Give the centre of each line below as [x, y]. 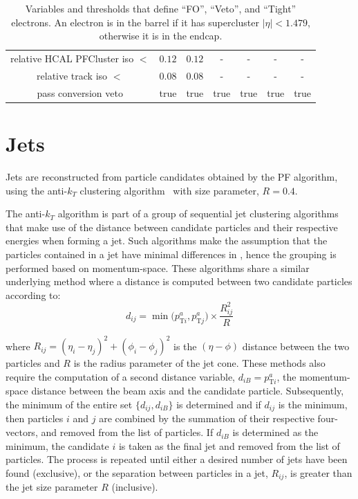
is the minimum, [313, 405]
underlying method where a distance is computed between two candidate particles [179, 281]
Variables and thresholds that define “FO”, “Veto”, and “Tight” [161, 8]
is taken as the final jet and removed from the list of [229, 445]
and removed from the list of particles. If [127, 432]
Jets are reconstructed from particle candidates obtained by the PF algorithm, [172, 176]
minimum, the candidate [57, 445]
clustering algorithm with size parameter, [169, 190]
